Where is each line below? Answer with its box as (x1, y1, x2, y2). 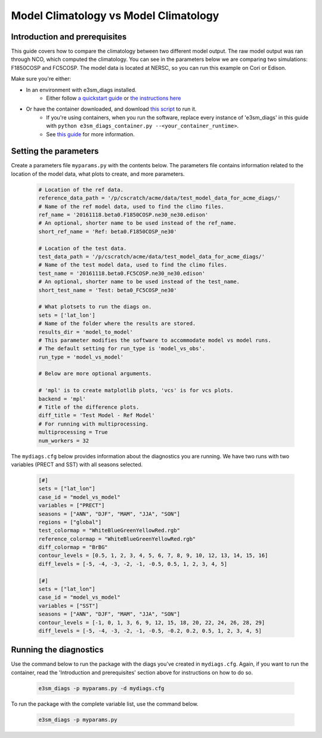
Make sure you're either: (11, 75, 72, 82)
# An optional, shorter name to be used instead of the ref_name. (38, 220, 237, 226)
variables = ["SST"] (38, 602, 98, 609)
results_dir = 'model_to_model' (38, 329, 134, 335)
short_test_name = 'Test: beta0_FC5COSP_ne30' (38, 287, 177, 293)
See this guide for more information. (46, 130, 135, 137)
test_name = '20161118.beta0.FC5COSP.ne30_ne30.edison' (38, 270, 206, 277)
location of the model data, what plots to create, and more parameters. (11, 170, 185, 177)
